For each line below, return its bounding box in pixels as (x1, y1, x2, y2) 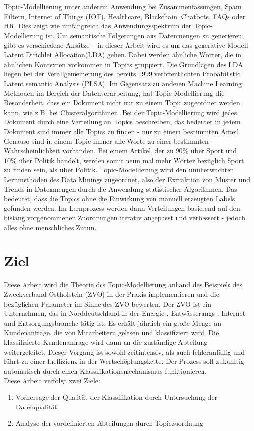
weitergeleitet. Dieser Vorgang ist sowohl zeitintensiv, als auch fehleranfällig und (4, 346, 245, 357)
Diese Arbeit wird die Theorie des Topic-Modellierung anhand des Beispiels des (4, 279, 242, 289)
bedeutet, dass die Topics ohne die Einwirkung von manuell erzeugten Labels (4, 193, 235, 203)
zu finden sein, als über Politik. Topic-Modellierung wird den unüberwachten (4, 165, 234, 175)
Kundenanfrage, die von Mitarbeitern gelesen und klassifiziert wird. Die (4, 327, 219, 337)
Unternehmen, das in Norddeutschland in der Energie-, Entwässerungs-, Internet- (4, 308, 248, 318)
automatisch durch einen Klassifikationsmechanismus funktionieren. (4, 365, 207, 376)
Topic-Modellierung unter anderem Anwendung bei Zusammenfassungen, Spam (4, 1, 242, 11)
